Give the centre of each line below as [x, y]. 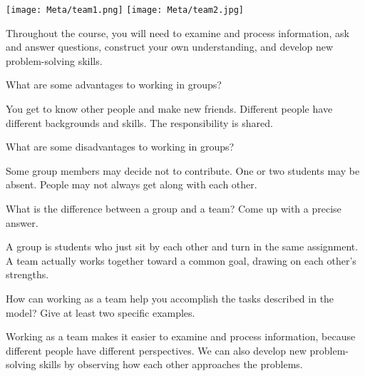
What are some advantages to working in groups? [114, 85]
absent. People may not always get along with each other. [132, 184]
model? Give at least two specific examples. [101, 312]
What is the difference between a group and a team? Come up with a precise [174, 208]
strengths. [27, 274]
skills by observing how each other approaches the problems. [171, 364]
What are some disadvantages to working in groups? [120, 147]
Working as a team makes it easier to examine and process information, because [181, 336]
